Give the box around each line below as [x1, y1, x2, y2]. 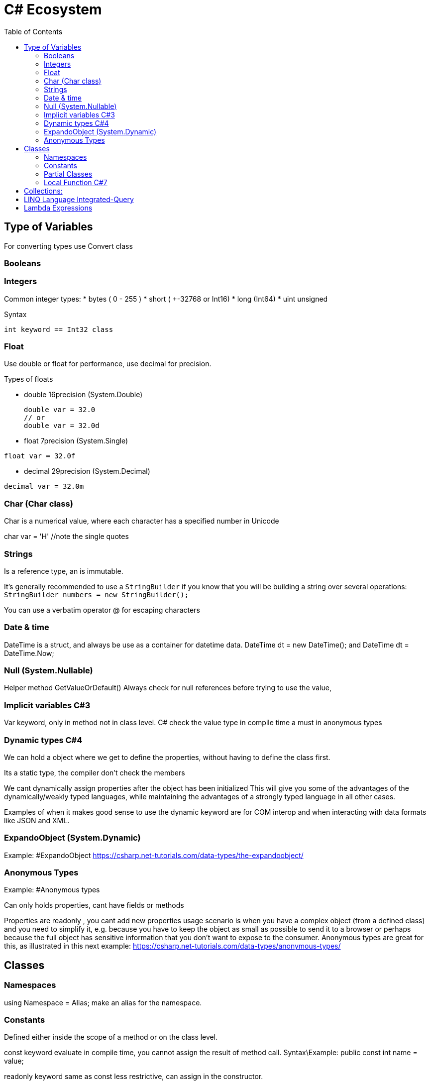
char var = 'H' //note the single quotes [4, 532, 129, 541]
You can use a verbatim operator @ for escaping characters [4, 605, 200, 614]
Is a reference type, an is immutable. [4, 566, 123, 575]
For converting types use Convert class [4, 241, 133, 250]
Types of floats [4, 375, 53, 384]
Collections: [24, 186, 63, 195]
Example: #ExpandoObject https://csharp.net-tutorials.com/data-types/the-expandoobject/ [4, 851, 304, 860]
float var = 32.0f [4, 452, 76, 460]
